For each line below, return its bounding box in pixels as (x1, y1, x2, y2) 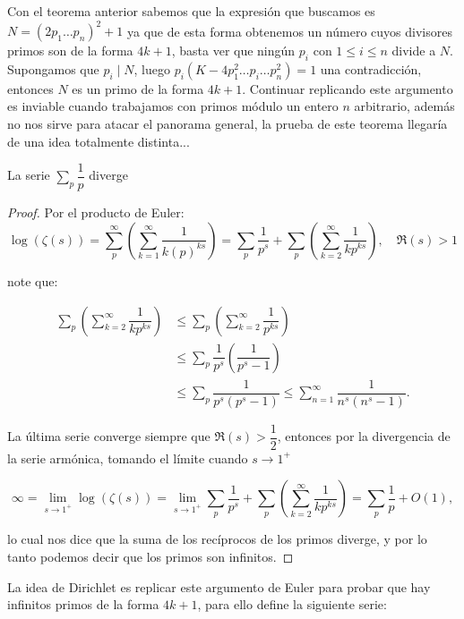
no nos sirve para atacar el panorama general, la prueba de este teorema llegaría (7, 114, 448, 133)
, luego (133, 59, 170, 78)
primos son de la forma (7, 41, 133, 60)
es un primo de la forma (72, 79, 204, 98)
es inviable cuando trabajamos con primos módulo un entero (7, 97, 339, 115)
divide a (391, 41, 436, 60)
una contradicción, (320, 59, 422, 78)
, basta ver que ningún (171, 41, 296, 60)
